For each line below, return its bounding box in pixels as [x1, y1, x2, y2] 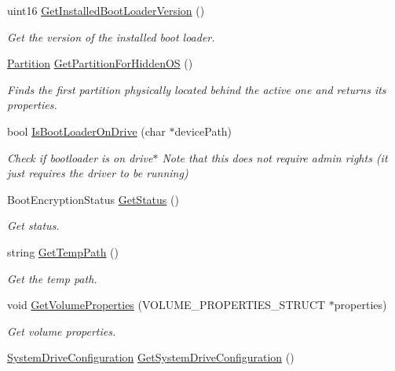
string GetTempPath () [7, 243, 119, 260]
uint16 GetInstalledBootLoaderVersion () [7, 2, 205, 18]
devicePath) [174, 122, 232, 139]
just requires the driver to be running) [7, 165, 188, 181]
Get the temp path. [7, 270, 97, 286]
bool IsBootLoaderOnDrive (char [7, 122, 166, 139]
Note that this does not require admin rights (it [162, 149, 388, 165]
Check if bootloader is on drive [7, 149, 153, 165]
